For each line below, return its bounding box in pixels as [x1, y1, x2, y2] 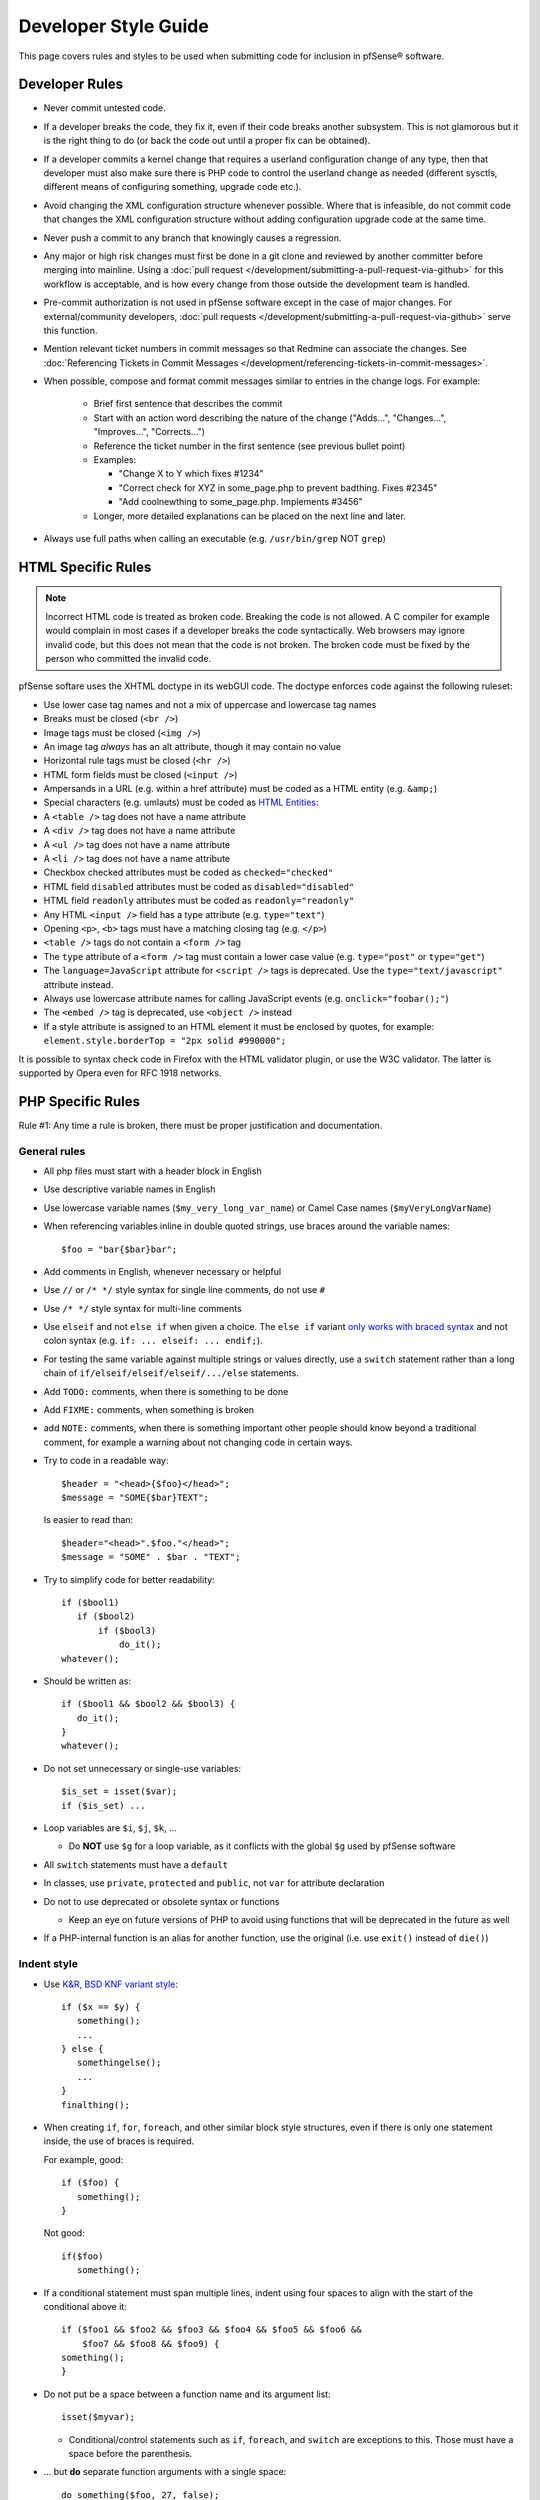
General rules [18, 1144, 86, 1158]
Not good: [43, 2227, 85, 2239]
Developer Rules [18, 76, 124, 93]
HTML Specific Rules [18, 558, 152, 575]
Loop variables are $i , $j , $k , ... [43, 1822, 177, 1834]
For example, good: [43, 2153, 124, 2165]
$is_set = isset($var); [61, 1786, 178, 1797]
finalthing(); [61, 2099, 130, 2110]
